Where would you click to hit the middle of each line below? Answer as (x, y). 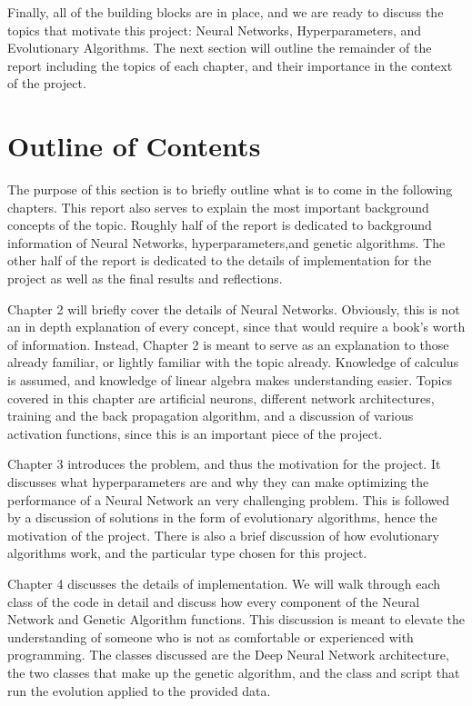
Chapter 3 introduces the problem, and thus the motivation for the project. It (224, 464)
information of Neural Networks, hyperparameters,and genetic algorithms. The (226, 242)
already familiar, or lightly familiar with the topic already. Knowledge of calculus (233, 362)
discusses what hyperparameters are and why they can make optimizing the (218, 482)
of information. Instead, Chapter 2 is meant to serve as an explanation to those (228, 344)
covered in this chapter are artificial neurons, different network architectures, (221, 398)
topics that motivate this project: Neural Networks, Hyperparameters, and (215, 30)
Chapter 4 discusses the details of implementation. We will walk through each (224, 583)
